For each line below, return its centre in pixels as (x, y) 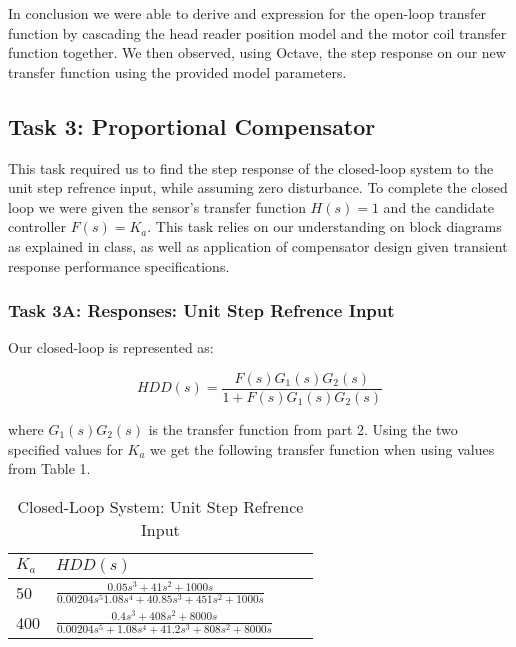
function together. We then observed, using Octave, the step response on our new (257, 52)
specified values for (65, 448)
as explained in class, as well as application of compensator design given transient (258, 245)
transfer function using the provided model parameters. (177, 71)
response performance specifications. (119, 265)
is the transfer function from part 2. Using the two (303, 429)
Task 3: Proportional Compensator (192, 125)
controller (37, 226)
